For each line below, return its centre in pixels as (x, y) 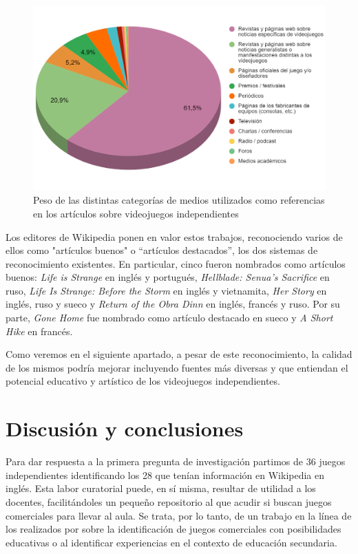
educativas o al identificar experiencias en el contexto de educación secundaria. (171, 542)
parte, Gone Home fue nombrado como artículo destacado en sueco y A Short (169, 318)
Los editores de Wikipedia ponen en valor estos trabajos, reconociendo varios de (174, 236)
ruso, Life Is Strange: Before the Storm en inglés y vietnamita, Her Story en (166, 290)
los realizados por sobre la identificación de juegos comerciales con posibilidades (173, 529)
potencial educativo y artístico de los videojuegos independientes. (143, 381)
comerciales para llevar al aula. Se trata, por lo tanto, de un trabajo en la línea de (179, 515)
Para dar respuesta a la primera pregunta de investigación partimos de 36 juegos (176, 461)
